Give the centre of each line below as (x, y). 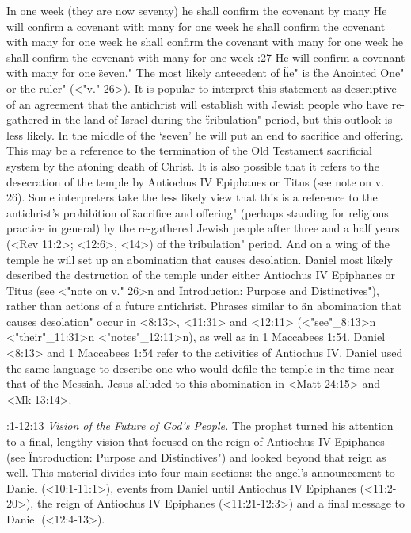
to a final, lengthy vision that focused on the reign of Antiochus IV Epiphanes (196, 441)
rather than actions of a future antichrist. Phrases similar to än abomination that (204, 306)
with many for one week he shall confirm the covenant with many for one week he (205, 42)
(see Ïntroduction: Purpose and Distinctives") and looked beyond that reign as (196, 456)
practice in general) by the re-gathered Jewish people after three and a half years (203, 228)
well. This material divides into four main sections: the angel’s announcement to (201, 472)
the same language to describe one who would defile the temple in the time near (201, 368)
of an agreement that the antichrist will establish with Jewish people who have (198, 104)
